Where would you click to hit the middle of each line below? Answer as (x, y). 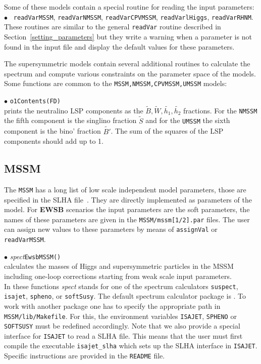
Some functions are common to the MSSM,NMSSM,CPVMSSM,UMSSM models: (116, 83)
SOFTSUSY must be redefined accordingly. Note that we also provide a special (122, 326)
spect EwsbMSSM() (35, 256)
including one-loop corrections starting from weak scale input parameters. (118, 276)
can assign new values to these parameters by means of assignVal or (111, 229)
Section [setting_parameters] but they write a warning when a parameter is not (128, 36)
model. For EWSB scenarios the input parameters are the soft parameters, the (127, 209)
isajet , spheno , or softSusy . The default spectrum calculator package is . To (125, 296)
